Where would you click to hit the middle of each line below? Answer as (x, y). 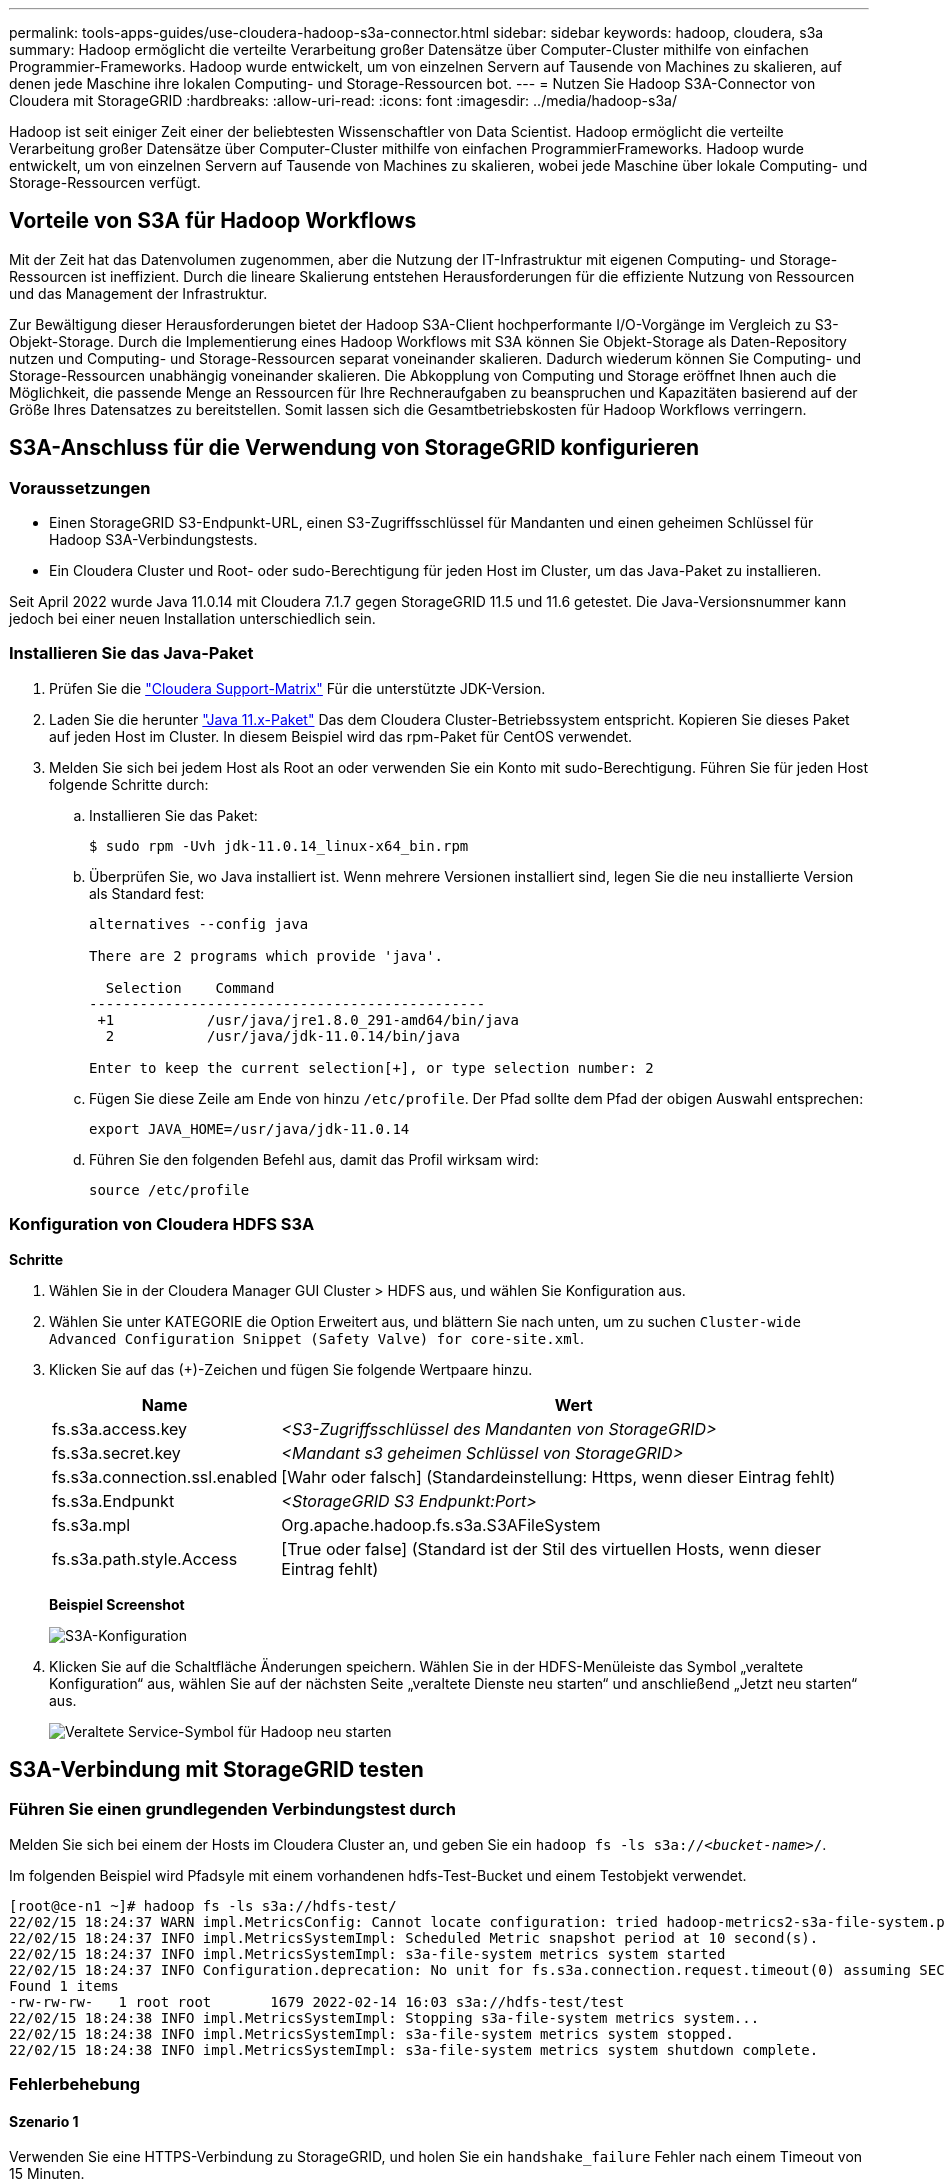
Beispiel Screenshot (117, 1604)
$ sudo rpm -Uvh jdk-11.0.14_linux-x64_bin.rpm (279, 845)
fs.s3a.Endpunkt (113, 1500)
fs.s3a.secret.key (116, 1452)
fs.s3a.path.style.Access (145, 1558)
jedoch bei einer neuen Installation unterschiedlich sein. (192, 619)
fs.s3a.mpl (91, 1524)
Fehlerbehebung (75, 2084)
